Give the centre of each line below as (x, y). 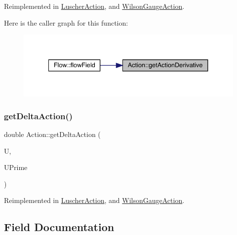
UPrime (16, 167)
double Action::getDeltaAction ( (52, 134)
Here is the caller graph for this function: (66, 22)
